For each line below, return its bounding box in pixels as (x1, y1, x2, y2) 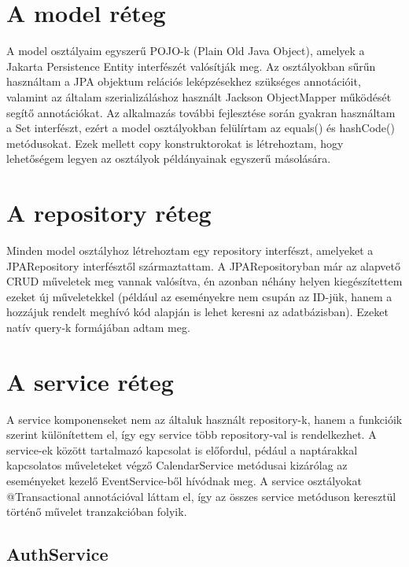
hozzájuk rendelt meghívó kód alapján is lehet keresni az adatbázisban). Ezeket (6, 304, 389, 320)
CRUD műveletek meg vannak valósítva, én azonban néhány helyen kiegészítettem (6, 273, 403, 289)
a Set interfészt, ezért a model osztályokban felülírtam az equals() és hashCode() (6, 120, 395, 136)
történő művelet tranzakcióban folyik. (6, 503, 187, 520)
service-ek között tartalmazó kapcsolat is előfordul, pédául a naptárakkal (6, 441, 358, 458)
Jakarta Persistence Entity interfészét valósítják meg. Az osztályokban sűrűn (6, 57, 376, 74)
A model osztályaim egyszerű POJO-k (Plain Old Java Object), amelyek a (6, 42, 365, 59)
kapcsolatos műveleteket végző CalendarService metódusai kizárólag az (6, 457, 348, 473)
